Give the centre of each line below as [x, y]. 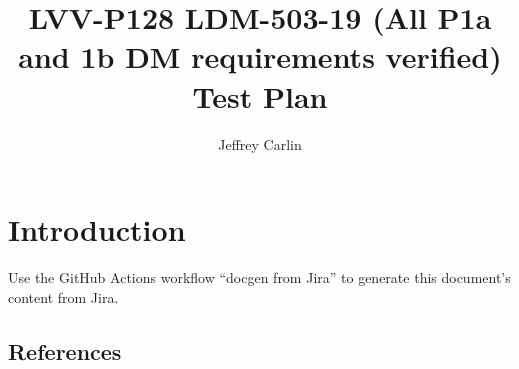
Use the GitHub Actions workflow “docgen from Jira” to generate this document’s [259, 277]
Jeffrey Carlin [260, 143]
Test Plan [260, 95]
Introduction [97, 229]
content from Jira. [63, 296]
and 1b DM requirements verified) [260, 56]
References [65, 350]
